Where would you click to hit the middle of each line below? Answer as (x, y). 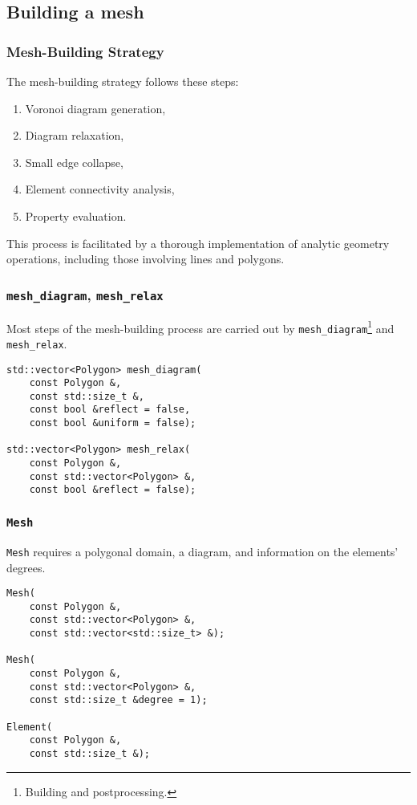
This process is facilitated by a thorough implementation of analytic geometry (198, 243)
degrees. (26, 567)
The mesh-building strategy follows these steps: (123, 81)
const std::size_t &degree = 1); (118, 700)
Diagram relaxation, (75, 135)
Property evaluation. (76, 215)
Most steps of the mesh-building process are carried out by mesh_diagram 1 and (200, 327)
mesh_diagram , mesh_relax (85, 294)
